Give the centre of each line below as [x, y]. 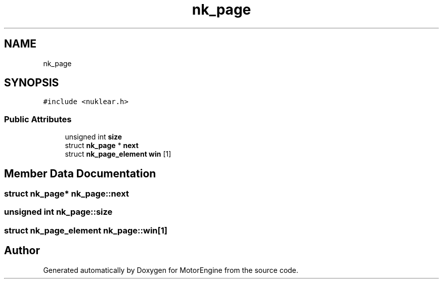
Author [22, 251]
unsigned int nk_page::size [58, 212]
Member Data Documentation [80, 173]
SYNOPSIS [32, 83]
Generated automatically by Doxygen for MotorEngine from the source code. [171, 270]
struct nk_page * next [102, 146]
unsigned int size [94, 137]
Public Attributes [38, 119]
